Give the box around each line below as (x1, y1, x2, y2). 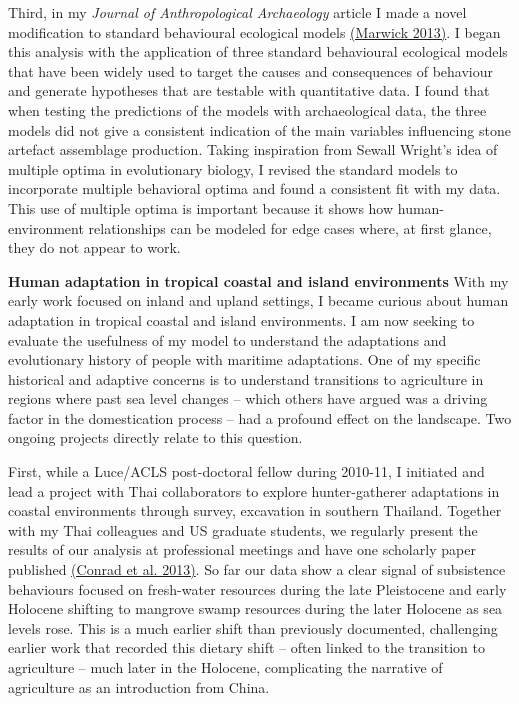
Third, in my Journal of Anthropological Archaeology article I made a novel (8, 2, 467, 22)
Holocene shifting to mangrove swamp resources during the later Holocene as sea (8, 598, 503, 619)
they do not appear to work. (8, 237, 181, 258)
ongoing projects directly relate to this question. (8, 427, 303, 448)
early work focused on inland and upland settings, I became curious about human (8, 290, 509, 311)
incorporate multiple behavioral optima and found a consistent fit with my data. (8, 178, 501, 199)
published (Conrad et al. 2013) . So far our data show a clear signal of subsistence (8, 559, 506, 580)
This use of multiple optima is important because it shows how (8, 197, 394, 218)
